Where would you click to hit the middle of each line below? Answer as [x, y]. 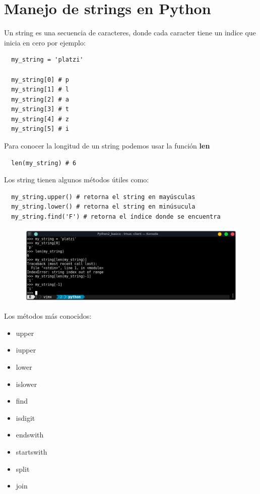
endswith [30, 435]
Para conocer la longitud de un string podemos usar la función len [107, 146]
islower [26, 384]
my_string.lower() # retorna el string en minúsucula [103, 207]
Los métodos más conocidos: [48, 316]
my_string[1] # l [40, 90]
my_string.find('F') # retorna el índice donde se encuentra [116, 217]
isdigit [25, 417]
